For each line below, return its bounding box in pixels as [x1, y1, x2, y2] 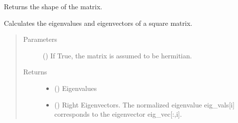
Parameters [23, 34, 57, 44]
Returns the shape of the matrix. [4, 1, 102, 11]
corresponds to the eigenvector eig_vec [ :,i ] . [54, 109, 182, 119]
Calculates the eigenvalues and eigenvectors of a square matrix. [4, 18, 193, 28]
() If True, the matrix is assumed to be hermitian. [42, 50, 192, 60]
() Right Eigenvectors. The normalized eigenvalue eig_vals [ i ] [54, 99, 235, 109]
